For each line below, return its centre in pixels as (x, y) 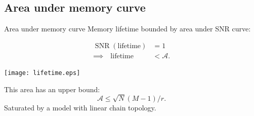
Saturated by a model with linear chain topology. (80, 108)
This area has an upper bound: (52, 89)
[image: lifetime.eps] (42, 73)
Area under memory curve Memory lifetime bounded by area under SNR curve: (128, 29)
